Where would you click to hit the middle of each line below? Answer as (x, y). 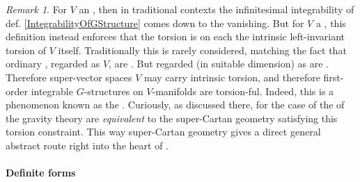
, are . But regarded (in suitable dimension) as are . (219, 64)
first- (334, 77)
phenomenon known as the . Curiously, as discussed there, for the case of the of (175, 105)
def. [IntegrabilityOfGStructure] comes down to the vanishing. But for (155, 23)
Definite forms (41, 173)
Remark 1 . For (37, 9)
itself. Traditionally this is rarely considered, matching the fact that (202, 50)
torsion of (26, 50)
